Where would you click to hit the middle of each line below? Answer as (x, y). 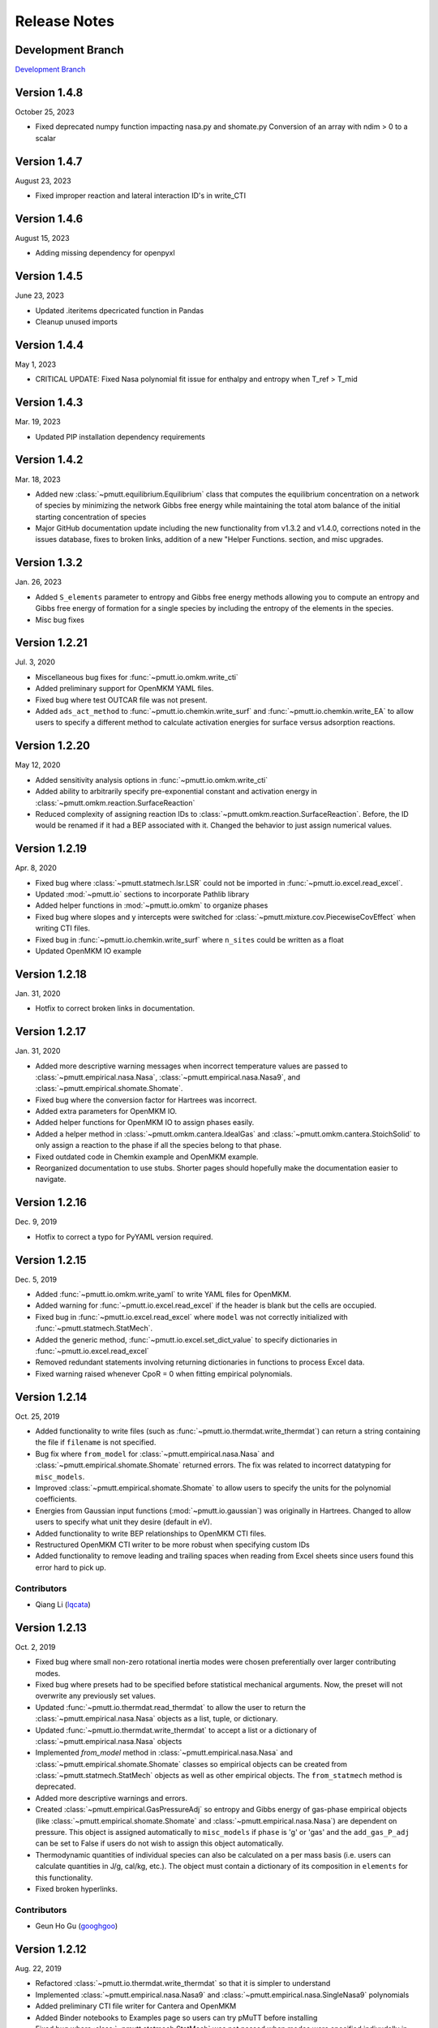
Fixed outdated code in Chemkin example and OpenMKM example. (147, 1157)
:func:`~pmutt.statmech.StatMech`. (94, 1328)
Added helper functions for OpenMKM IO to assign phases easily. (145, 1123)
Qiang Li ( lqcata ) (63, 1604)
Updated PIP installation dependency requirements (120, 436)
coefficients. (56, 1499)
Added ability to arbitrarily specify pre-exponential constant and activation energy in (176, 792)
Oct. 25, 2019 (37, 1416)
